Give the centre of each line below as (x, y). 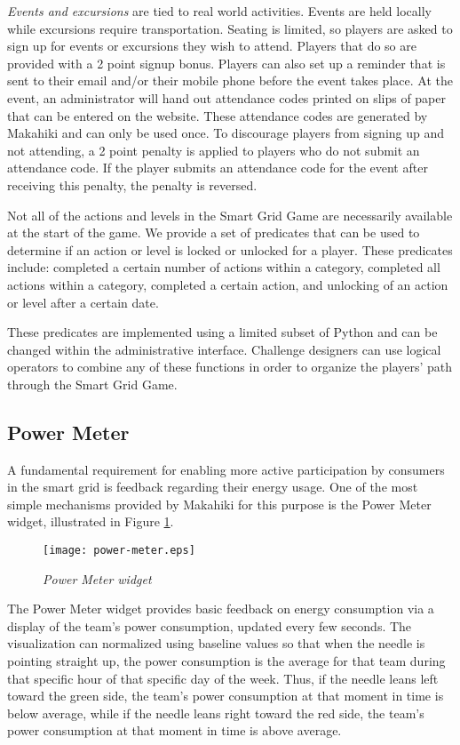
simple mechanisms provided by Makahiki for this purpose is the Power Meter (219, 504)
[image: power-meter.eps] (119, 551)
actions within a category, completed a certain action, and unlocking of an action (228, 284)
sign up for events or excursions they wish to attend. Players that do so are (212, 46)
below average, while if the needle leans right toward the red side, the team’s (216, 713)
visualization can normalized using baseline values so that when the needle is (216, 643)
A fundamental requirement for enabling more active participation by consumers (226, 469)
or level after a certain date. (83, 302)
